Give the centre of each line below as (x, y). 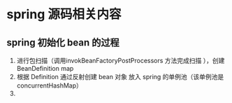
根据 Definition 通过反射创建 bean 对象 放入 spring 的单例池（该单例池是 (120, 77)
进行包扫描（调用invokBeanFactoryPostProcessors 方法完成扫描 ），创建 (121, 61)
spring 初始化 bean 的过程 (63, 42)
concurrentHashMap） (50, 85)
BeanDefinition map (45, 68)
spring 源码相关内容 (64, 14)
